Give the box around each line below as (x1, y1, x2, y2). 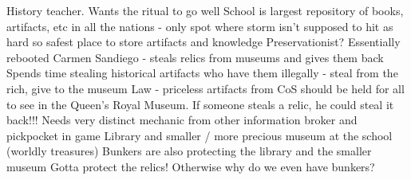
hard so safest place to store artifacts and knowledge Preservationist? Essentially (6, 33, 401, 50)
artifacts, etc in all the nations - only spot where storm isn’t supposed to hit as (6, 18, 393, 34)
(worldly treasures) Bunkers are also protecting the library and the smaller (6, 143, 372, 159)
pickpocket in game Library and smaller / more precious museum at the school (6, 127, 393, 143)
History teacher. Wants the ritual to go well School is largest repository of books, (6, 2, 404, 18)
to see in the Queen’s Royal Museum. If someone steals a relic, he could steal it (6, 96, 394, 112)
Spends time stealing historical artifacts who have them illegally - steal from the (6, 65, 398, 81)
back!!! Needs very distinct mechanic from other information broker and (6, 112, 358, 128)
